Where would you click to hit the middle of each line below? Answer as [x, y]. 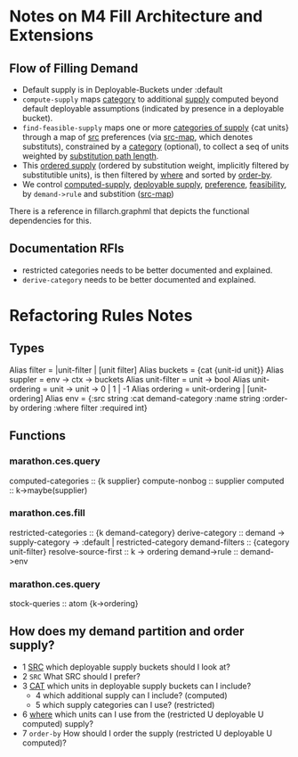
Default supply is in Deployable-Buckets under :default [122, 90]
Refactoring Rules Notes [101, 316]
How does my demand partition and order [127, 632]
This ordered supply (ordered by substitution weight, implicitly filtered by [155, 165]
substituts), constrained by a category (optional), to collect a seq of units [155, 146]
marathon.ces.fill [48, 513]
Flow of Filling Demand [74, 68]
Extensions [52, 35]
